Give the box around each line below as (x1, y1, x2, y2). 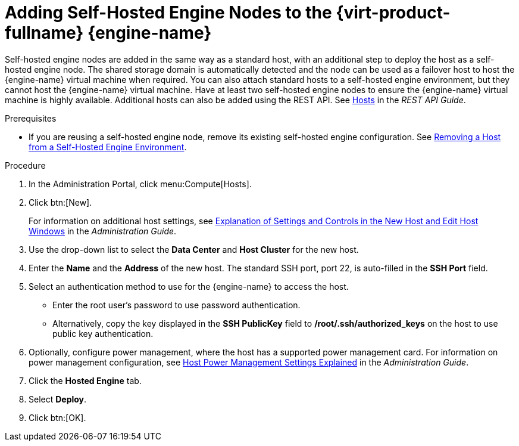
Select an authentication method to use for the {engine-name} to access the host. (29, 281, 349, 292)
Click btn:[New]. (29, 197, 92, 207)
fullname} (5, 23, 84, 43)
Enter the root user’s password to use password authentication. (52, 299, 301, 310)
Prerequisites (5, 113, 57, 123)
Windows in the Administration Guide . (29, 225, 177, 236)
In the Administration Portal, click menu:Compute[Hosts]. (29, 178, 252, 189)
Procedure (5, 160, 46, 171)
